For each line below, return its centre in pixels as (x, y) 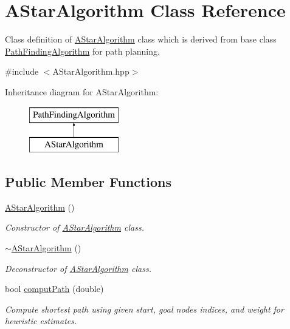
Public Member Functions (88, 182)
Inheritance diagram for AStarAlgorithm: (82, 91)
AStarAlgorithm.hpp (91, 71)
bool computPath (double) (54, 289)
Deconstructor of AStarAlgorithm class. (78, 268)
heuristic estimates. (41, 321)
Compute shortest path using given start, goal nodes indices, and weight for (144, 309)
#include (22, 71)
